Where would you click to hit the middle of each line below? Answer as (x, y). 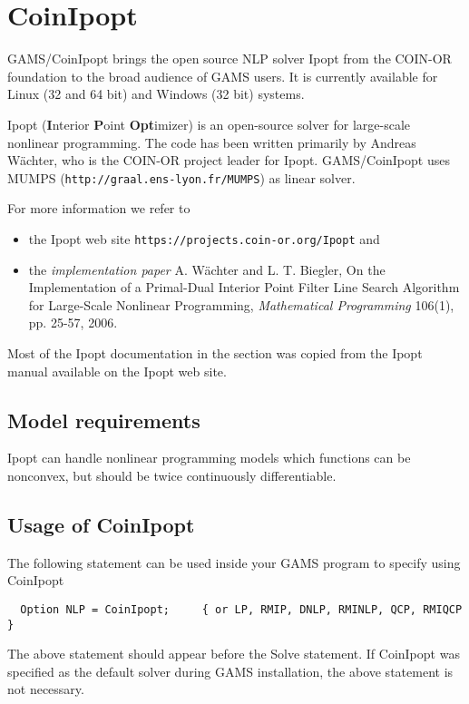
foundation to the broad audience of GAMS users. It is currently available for (223, 76)
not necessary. (46, 689)
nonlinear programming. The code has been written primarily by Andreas (212, 142)
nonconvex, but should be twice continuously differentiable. (172, 475)
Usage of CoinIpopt (101, 524)
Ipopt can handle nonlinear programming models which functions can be (209, 458)
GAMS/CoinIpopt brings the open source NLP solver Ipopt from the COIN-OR (230, 59)
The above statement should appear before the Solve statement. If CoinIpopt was (234, 654)
